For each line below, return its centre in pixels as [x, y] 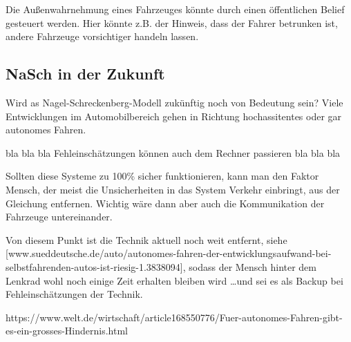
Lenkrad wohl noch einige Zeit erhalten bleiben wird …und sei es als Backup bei [174, 280]
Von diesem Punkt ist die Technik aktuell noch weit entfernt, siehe [146, 239]
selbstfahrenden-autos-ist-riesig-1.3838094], [96, 266]
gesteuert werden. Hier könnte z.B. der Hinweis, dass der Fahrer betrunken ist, [172, 22]
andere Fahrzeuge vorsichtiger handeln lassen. [102, 36]
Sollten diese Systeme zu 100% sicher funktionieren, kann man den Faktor [162, 176]
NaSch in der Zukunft [85, 74]
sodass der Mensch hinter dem [253, 266]
